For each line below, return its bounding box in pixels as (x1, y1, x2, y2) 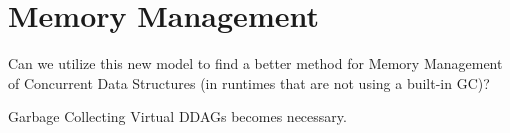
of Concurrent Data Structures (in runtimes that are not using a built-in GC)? (8, 72, 490, 93)
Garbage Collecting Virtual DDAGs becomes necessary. (8, 106, 347, 127)
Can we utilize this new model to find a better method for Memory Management (8, 53, 503, 74)
